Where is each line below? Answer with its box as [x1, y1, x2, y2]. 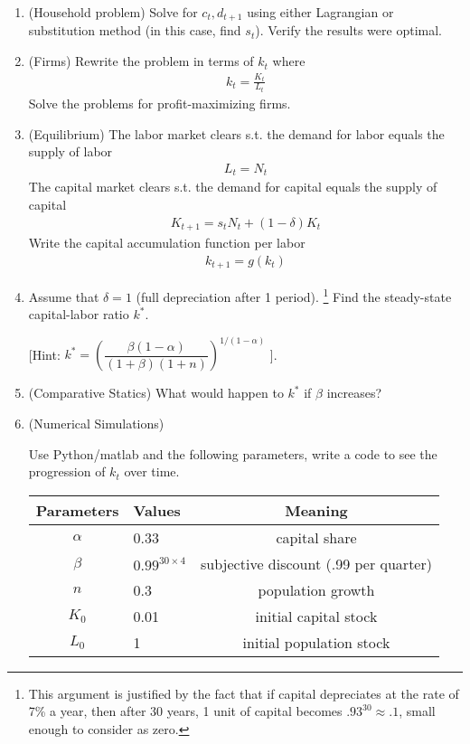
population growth [258, 579, 375, 600]
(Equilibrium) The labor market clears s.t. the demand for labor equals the [28, 124, 445, 143]
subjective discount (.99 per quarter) [201, 552, 432, 574]
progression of [28, 462, 106, 481]
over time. [124, 462, 180, 481]
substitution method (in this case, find [28, 21, 241, 40]
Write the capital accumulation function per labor [28, 233, 305, 252]
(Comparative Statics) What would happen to [28, 383, 284, 402]
